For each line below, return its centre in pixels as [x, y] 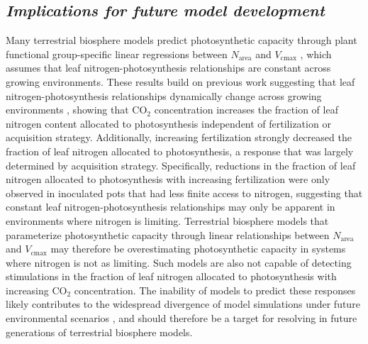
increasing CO [37, 290]
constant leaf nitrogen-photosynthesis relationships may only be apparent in [171, 207]
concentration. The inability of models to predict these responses [215, 290]
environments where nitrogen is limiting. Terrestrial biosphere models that [167, 220]
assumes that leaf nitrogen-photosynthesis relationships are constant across [168, 68]
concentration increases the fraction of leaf [246, 110]
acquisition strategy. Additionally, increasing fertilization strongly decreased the [179, 137]
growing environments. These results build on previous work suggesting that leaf [180, 81]
